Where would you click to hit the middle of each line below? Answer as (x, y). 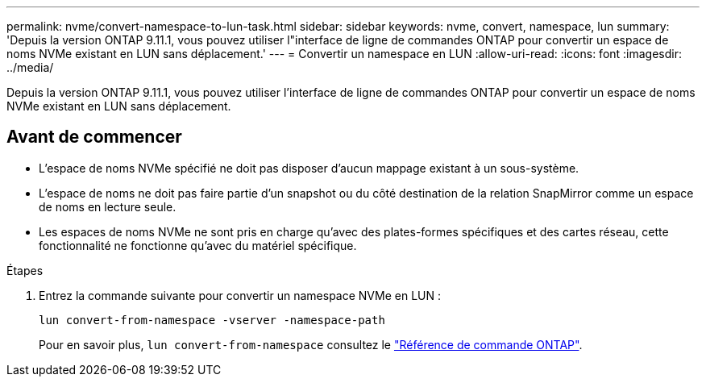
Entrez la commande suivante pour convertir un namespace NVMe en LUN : (240, 295)
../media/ (30, 67)
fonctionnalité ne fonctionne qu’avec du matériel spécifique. (198, 245)
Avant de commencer (94, 137)
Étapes (25, 270)
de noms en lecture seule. (108, 206)
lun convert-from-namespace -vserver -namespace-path (212, 320)
